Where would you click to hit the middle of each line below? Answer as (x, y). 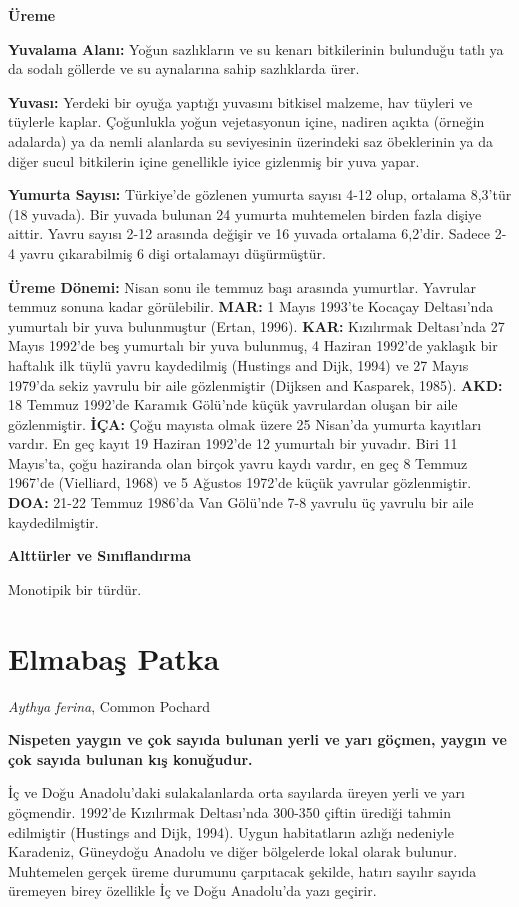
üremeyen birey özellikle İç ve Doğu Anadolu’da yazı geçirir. (192, 890)
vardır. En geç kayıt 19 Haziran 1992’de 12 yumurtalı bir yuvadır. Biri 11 (233, 443)
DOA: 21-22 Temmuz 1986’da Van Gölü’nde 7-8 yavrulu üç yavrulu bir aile (241, 502)
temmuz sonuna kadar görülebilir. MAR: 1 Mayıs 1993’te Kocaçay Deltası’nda (251, 306)
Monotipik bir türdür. (75, 588)
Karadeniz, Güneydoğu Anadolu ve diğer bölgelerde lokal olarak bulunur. (233, 851)
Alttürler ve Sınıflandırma (100, 555)
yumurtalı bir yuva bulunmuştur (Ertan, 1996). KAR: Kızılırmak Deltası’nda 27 (256, 325)
